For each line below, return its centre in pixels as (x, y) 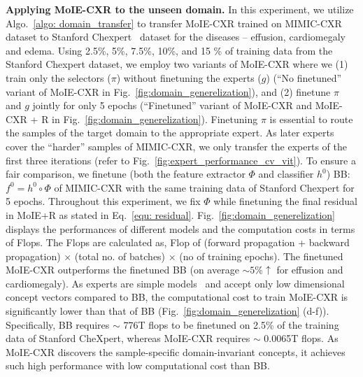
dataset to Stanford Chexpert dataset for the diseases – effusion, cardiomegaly (176, 37)
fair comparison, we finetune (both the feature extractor (126, 174)
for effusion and (310, 270)
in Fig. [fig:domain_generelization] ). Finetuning (155, 119)
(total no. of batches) (120, 256)
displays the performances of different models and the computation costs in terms (180, 228)
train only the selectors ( (58, 77)
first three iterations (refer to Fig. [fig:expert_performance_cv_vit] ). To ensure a (181, 160)
